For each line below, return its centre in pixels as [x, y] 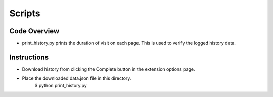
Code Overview [34, 31]
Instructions [29, 57]
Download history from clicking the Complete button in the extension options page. [108, 69]
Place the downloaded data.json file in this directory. [77, 78]
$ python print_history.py [61, 85]
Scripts [25, 13]
